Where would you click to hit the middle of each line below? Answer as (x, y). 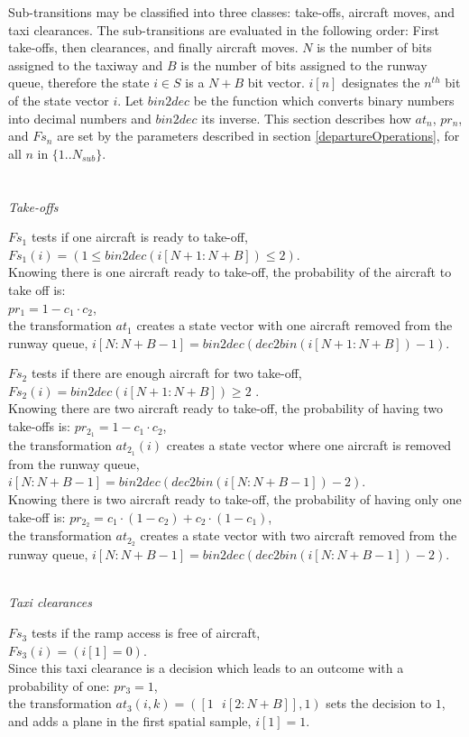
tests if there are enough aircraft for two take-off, (166, 373)
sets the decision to (379, 703)
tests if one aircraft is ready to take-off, (139, 237)
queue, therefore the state (79, 83)
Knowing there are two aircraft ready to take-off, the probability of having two (226, 408)
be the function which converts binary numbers (324, 100)
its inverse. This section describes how (306, 118)
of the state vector (59, 100)
